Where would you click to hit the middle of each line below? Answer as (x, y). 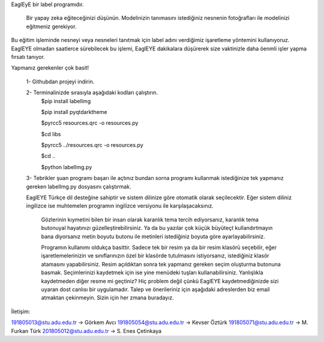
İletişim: (21, 311)
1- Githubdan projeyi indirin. (60, 82)
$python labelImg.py (67, 167)
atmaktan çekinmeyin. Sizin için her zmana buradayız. (107, 298)
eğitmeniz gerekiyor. (51, 26)
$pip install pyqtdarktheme (74, 112)
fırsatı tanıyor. (28, 56)
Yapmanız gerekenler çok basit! (50, 68)
